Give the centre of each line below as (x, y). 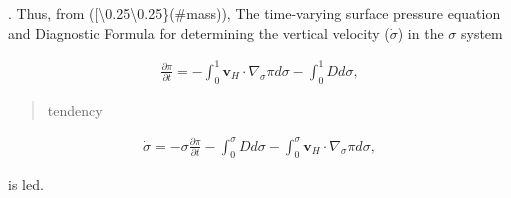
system (481, 32)
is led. (26, 184)
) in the (420, 32)
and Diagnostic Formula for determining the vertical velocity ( (199, 32)
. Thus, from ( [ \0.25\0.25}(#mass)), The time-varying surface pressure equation (254, 13)
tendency (75, 109)
